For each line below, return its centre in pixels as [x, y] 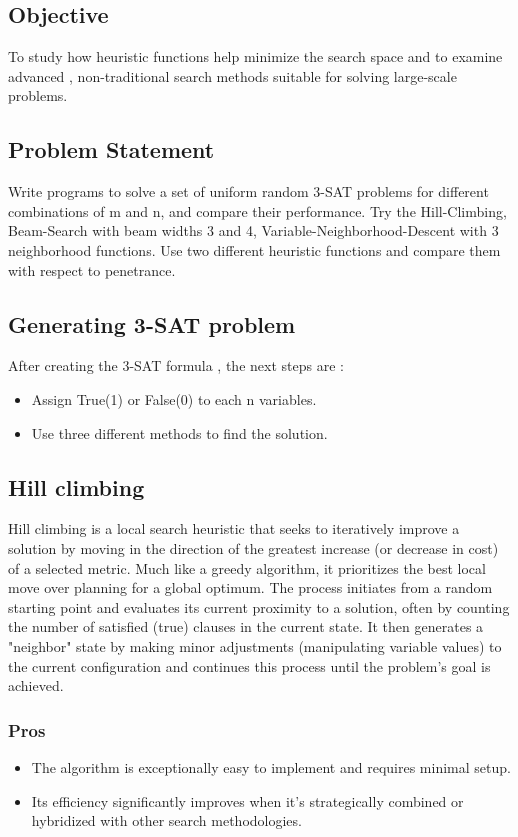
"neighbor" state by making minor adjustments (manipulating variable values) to [255, 645]
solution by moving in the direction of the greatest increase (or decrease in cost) [253, 547]
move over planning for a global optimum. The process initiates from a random [250, 587]
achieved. [36, 685]
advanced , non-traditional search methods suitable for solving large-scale [232, 75]
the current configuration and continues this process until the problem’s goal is [249, 665]
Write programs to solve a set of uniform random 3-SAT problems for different [248, 191]
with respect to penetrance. [92, 269]
